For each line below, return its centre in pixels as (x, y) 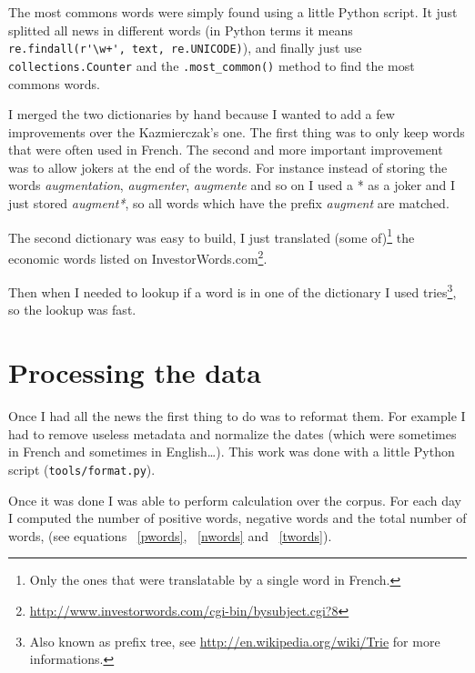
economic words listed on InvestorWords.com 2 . (138, 256)
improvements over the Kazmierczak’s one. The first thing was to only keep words (237, 131)
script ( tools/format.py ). (82, 469)
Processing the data (135, 372)
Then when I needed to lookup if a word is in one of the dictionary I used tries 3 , (232, 291)
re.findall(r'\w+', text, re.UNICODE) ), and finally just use (185, 48)
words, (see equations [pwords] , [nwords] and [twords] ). (170, 535)
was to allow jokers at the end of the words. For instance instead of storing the (228, 167)
